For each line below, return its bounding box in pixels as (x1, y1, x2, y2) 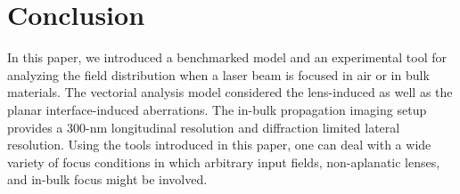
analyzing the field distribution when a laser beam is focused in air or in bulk (7, 65, 430, 84)
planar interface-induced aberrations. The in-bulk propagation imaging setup (7, 100, 427, 118)
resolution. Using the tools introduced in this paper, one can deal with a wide (7, 135, 431, 154)
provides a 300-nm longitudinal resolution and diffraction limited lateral (7, 117, 400, 136)
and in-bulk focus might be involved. (7, 170, 208, 189)
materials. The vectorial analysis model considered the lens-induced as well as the (7, 83, 453, 101)
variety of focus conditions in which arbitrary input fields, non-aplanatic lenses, (7, 152, 440, 171)
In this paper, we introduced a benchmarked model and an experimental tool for (7, 48, 448, 67)
